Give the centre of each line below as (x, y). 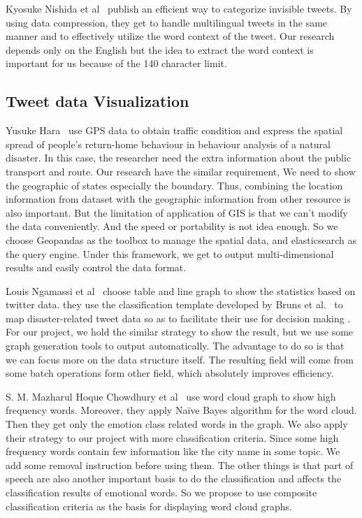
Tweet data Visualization (97, 101)
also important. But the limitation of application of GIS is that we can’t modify (177, 212)
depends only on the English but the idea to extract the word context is (160, 49)
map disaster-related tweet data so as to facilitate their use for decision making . (178, 318)
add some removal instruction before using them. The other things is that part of (180, 465)
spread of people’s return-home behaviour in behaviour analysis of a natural (168, 144)
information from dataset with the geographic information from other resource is (178, 199)
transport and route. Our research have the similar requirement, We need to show (181, 171)
